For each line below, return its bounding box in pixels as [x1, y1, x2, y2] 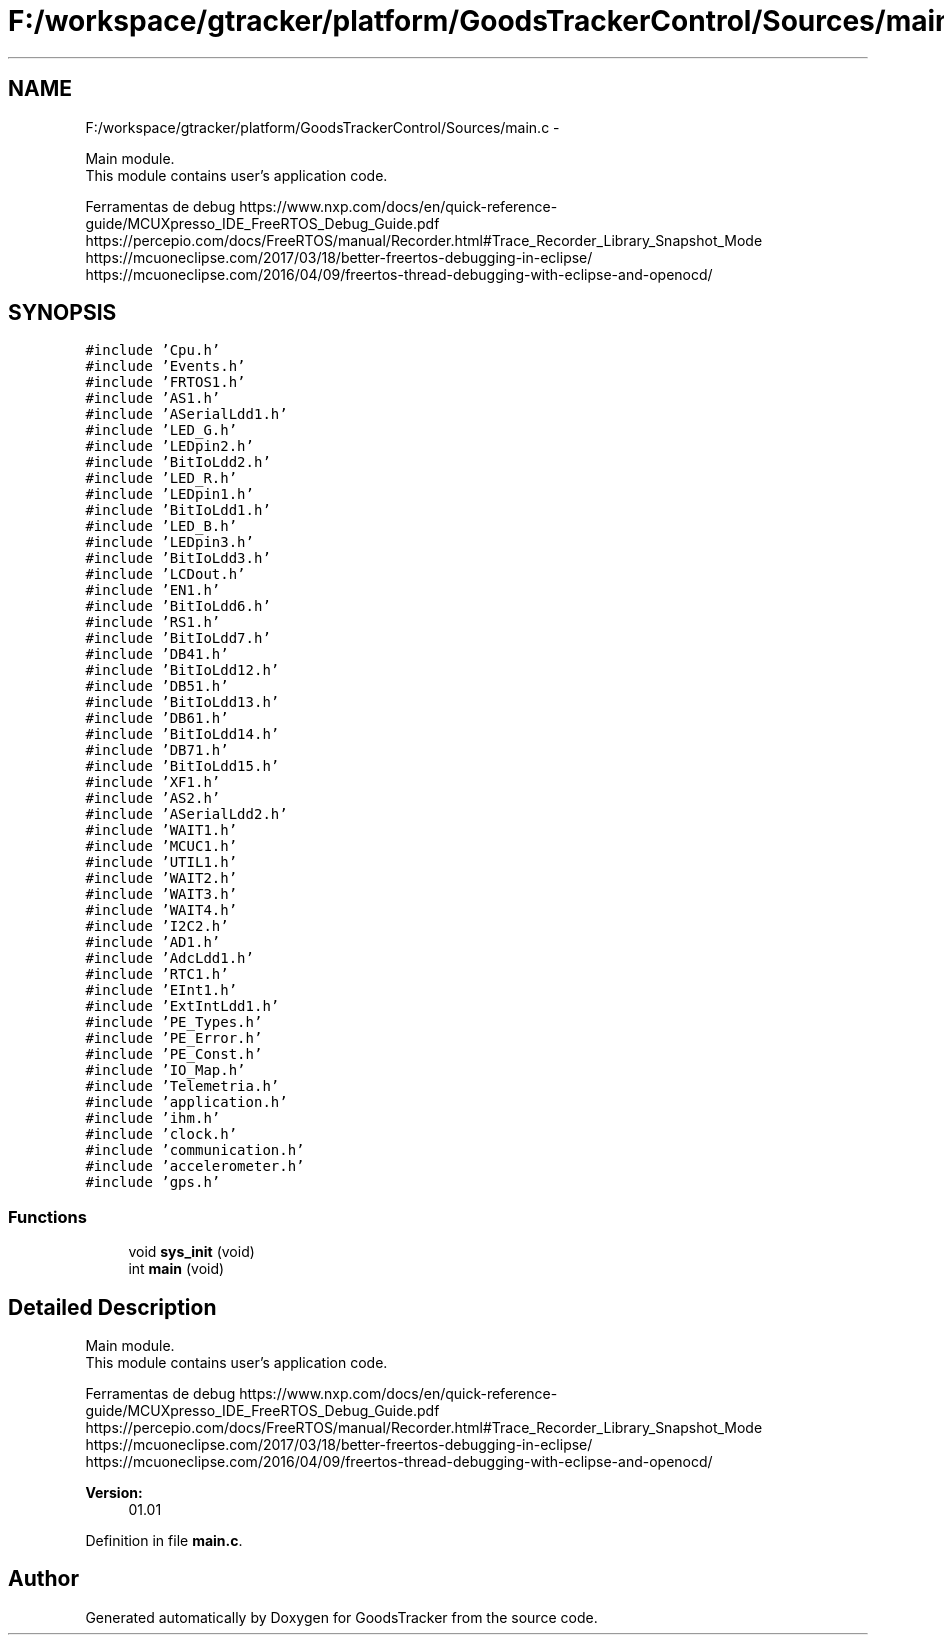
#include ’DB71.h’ [85, 742, 229, 759]
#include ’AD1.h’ [85, 934, 221, 951]
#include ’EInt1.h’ [85, 982, 238, 999]
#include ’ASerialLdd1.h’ [85, 406, 288, 423]
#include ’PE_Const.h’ [85, 1046, 263, 1063]
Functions [8, 1206, 87, 1227]
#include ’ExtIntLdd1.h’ [85, 998, 280, 1015]
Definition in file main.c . [85, 1532, 243, 1550]
